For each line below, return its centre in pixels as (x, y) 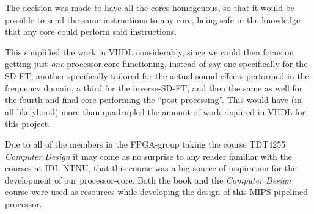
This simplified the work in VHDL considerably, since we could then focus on (149, 52)
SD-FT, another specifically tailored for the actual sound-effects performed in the (157, 75)
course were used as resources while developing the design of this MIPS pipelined (156, 192)
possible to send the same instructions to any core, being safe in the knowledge (153, 19)
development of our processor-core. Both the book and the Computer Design (148, 180)
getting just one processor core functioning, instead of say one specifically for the (156, 64)
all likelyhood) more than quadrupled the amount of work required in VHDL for (155, 111)
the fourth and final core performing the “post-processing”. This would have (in (153, 100)
